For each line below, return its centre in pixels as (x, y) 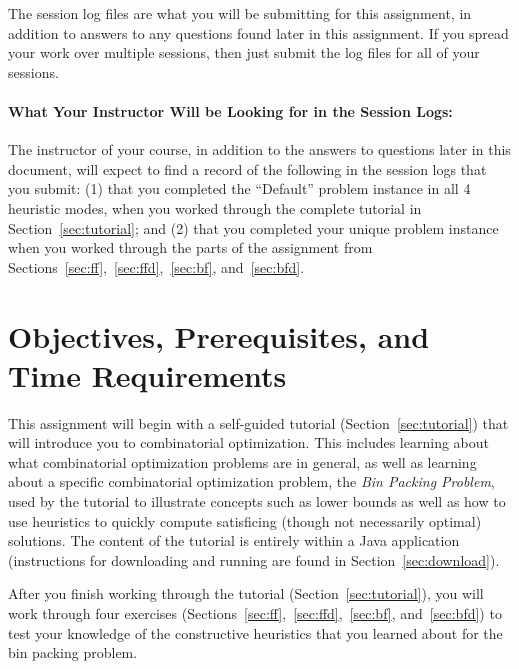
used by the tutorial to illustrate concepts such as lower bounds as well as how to (257, 501)
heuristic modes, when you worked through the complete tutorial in (215, 207)
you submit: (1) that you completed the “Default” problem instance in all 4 (239, 188)
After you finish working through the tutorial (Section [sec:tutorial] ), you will (246, 593)
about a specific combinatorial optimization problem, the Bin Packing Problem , (251, 481)
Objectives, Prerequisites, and (219, 335)
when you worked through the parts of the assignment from (190, 247)
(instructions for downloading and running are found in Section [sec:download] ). (254, 559)
